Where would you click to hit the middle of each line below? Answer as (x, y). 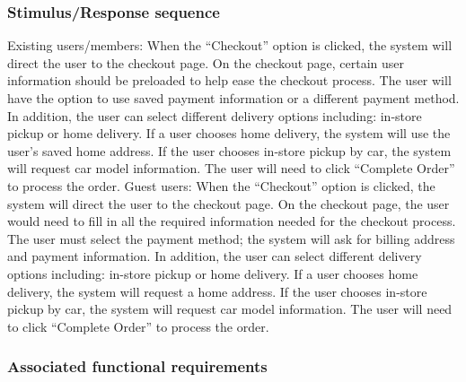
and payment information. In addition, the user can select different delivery (215, 256)
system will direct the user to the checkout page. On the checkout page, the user (229, 203)
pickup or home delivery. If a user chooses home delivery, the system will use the (229, 133)
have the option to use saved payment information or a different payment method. (233, 98)
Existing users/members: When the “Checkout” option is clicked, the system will (230, 45)
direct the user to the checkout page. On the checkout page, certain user (206, 62)
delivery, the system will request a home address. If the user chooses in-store (217, 291)
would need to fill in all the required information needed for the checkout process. (232, 221)
